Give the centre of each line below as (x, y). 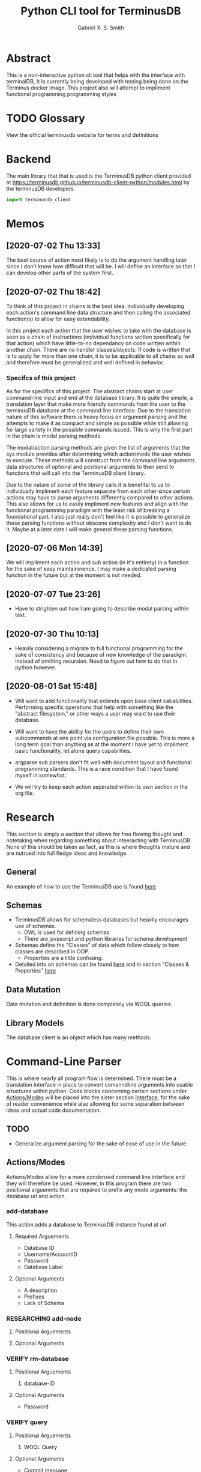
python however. (36, 667)
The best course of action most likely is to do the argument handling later (97, 260)
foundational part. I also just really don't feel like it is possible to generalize (98, 516)
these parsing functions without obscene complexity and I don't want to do (99, 523)
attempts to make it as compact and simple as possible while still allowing (97, 423)
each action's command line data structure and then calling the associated (98, 313)
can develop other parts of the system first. (60, 273)
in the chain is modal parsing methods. (54, 436)
